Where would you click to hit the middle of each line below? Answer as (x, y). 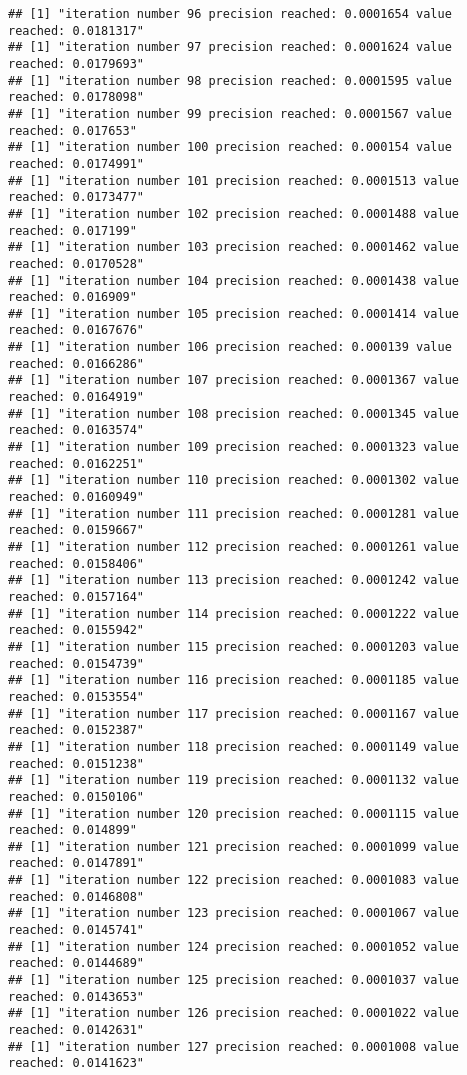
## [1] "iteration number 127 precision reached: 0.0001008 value (234, 1046)
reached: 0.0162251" (76, 463)
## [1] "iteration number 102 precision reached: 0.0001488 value (234, 213)
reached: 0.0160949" (76, 497)
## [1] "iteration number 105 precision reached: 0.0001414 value (234, 313)
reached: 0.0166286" (76, 363)
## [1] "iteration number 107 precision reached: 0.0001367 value (234, 380)
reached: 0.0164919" (76, 397)
